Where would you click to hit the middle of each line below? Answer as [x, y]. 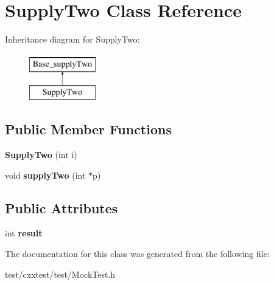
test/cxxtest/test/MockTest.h [60, 274]
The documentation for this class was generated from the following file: [137, 254]
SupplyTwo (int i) [41, 155]
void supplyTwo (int [45, 175]
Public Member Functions [88, 129]
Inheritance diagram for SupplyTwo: [72, 39]
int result [24, 233]
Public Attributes [61, 208]
